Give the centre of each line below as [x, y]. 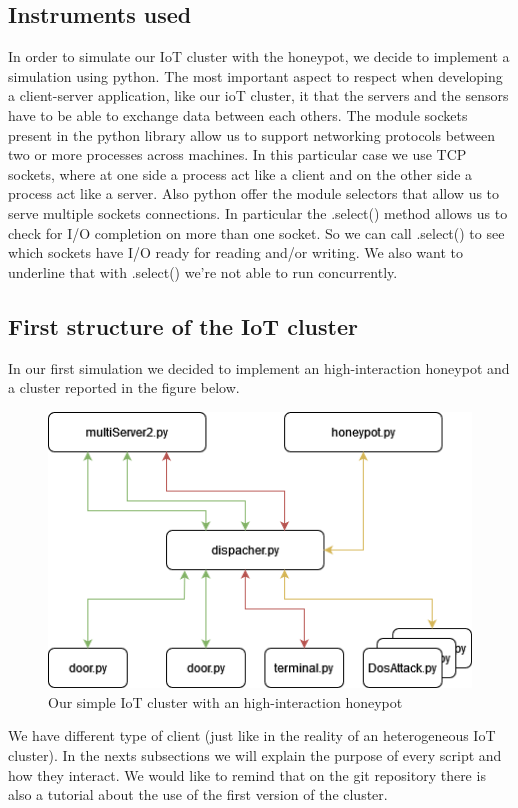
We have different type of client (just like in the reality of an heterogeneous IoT [252, 735]
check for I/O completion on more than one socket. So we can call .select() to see [256, 232]
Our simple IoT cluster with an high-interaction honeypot [225, 701]
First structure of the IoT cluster [183, 325]
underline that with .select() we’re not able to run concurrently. [203, 271]
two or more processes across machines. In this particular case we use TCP [237, 154]
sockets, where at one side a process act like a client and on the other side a [240, 173]
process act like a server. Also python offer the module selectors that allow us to [254, 193]
